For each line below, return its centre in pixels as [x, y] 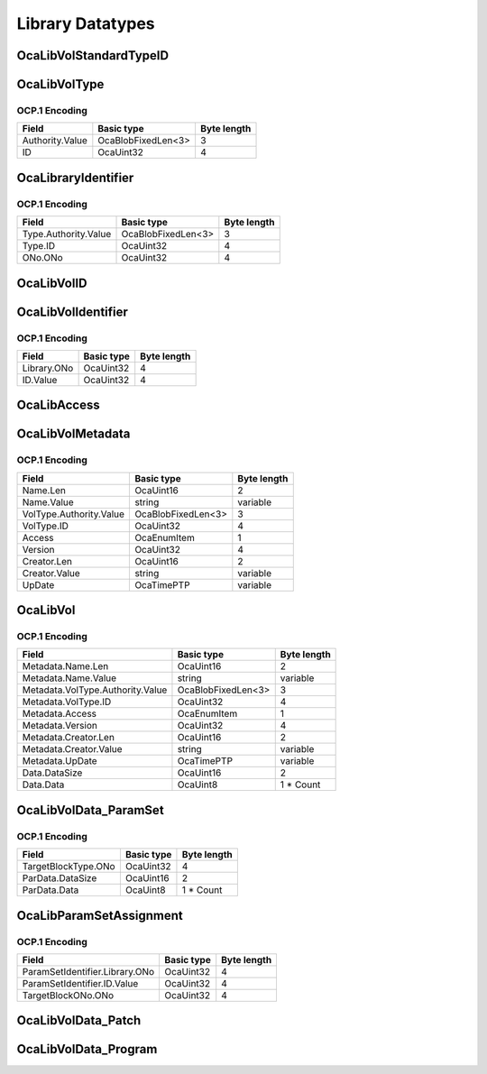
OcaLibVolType [60, 84]
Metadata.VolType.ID [67, 702]
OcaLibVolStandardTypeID [93, 55]
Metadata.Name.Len [65, 666]
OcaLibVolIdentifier [72, 312]
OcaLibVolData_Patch [79, 1020]
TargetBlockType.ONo [69, 867]
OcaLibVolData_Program [87, 1049]
